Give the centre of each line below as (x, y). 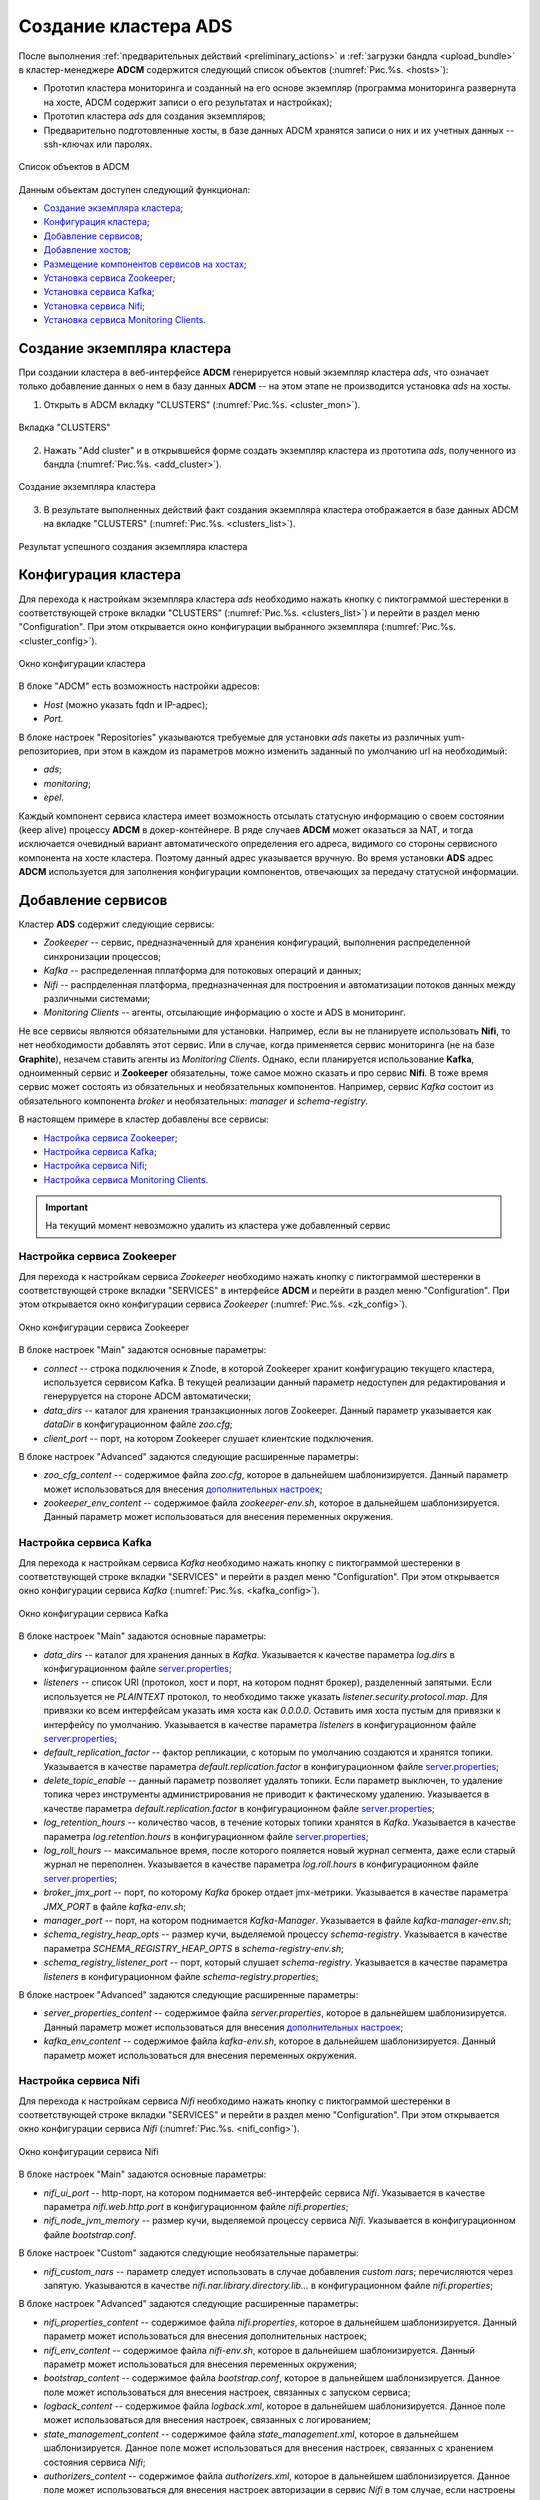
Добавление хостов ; (87, 250)
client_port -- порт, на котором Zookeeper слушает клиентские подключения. (208, 1438)
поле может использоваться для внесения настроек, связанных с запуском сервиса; (227, 2392)
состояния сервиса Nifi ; (94, 2462)
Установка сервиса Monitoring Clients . (125, 320)
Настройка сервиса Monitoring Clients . (126, 1179)
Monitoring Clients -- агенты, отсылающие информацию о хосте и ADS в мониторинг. (225, 1012)
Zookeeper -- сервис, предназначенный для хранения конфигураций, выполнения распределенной (257, 942)
